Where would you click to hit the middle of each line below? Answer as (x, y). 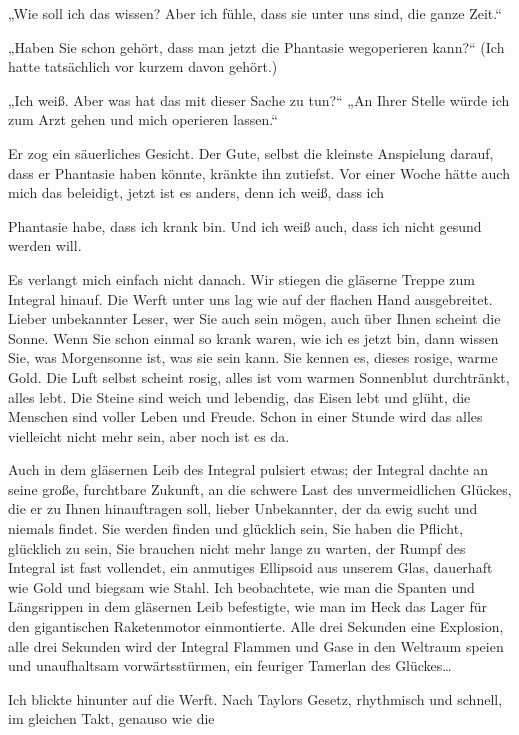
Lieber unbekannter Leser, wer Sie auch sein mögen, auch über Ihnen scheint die (254, 318)
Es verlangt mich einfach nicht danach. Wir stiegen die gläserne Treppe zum (241, 278)
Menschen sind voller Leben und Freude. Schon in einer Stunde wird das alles (245, 416)
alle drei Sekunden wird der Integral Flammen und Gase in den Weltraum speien (256, 645)
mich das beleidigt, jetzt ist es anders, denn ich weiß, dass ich (196, 192)
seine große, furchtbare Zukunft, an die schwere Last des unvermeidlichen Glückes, (260, 488)
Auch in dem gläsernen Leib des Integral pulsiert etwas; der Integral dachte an (248, 469)
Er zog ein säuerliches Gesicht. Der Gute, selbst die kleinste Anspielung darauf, (251, 152)
